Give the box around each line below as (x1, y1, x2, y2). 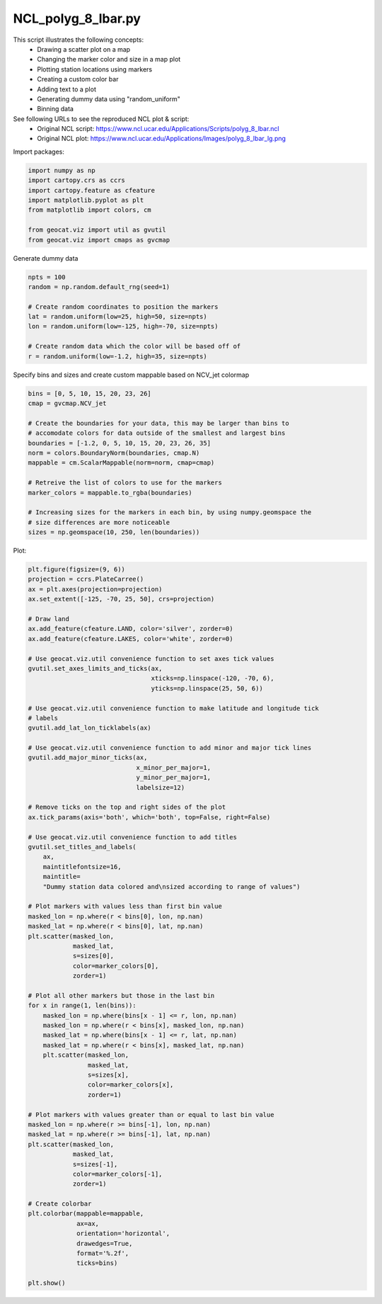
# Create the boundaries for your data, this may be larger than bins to (28, 419, 289, 427)
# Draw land (28, 615, 70, 623)
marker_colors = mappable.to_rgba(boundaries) (28, 489, 192, 497)
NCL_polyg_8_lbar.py (13, 11, 141, 26)
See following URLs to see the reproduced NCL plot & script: (13, 114, 190, 123)
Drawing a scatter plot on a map (37, 45, 131, 53)
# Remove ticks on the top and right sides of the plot (28, 803, 226, 811)
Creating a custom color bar (37, 75, 119, 84)
